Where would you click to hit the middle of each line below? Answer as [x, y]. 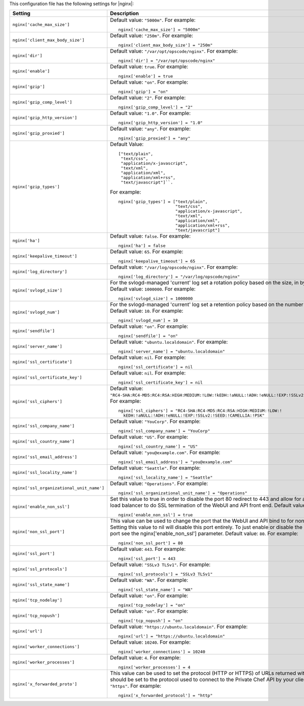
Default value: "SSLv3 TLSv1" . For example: [160, 565]
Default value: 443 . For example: [148, 549]
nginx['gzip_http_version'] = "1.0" [160, 123]
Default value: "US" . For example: [149, 437]
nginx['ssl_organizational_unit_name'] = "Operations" [183, 493]
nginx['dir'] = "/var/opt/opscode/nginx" [167, 61]
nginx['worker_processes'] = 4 [154, 667]
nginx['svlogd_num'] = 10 [148, 321]
